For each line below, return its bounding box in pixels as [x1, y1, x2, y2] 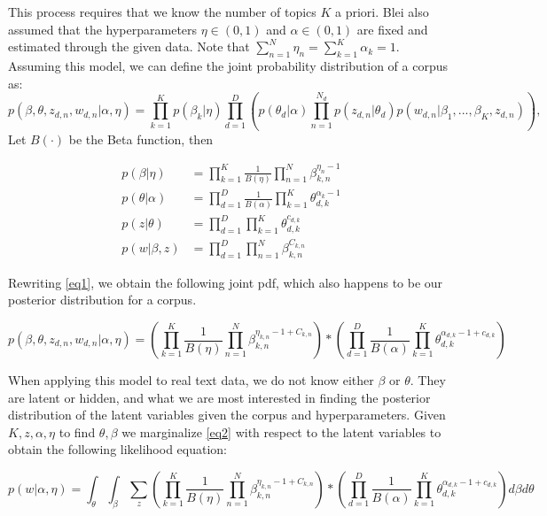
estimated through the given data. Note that [8, 37, 250, 56]
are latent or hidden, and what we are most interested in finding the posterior [8, 388, 431, 406]
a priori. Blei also [335, 3, 429, 20]
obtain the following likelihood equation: [8, 440, 228, 458]
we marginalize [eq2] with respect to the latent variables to [121, 422, 442, 441]
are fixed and [356, 19, 428, 38]
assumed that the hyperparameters [8, 19, 198, 38]
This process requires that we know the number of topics [8, 3, 316, 20]
